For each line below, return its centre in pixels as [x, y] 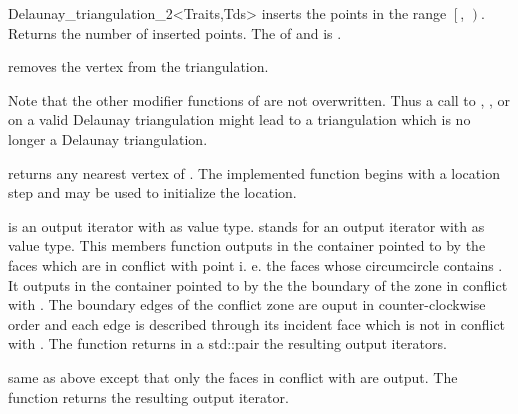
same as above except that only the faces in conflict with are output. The [233, 376]
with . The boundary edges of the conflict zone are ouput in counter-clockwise [247, 304]
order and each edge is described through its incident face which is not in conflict [257, 323]
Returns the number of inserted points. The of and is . [175, 32]
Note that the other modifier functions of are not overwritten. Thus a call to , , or [259, 99]
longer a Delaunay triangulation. [108, 138]
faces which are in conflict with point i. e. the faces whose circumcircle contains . [255, 264]
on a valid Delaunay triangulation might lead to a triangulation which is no [239, 119]
